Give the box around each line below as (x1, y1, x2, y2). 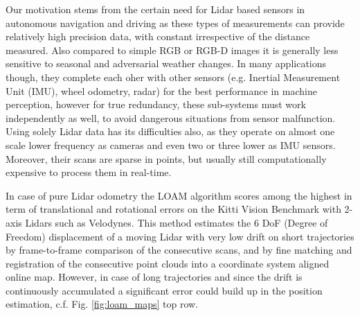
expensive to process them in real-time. (6, 165, 172, 179)
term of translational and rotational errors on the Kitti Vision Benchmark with (6, 202, 341, 216)
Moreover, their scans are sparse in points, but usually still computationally (6, 151, 327, 166)
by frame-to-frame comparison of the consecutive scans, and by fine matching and (6, 243, 352, 257)
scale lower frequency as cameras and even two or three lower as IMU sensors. (6, 137, 336, 152)
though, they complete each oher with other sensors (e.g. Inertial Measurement (6, 69, 341, 84)
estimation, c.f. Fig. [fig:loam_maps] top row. (6, 297, 199, 311)
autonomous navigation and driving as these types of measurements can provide (6, 15, 345, 30)
